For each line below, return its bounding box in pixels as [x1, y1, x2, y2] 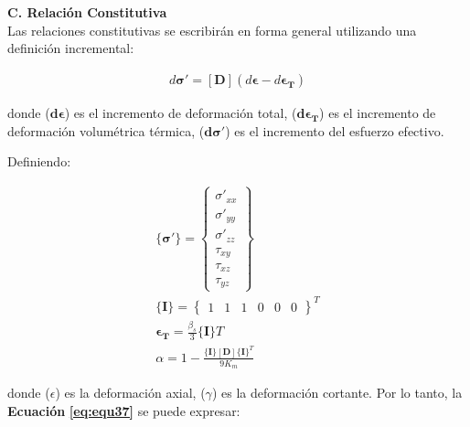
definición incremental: [7, 38, 134, 58]
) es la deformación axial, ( [55, 383, 206, 402]
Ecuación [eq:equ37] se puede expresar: [7, 400, 240, 420]
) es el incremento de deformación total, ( [64, 102, 297, 122]
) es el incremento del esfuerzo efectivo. [225, 121, 444, 140]
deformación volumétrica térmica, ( [7, 121, 205, 140]
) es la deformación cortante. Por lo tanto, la [211, 383, 463, 402]
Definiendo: [7, 152, 71, 171]
